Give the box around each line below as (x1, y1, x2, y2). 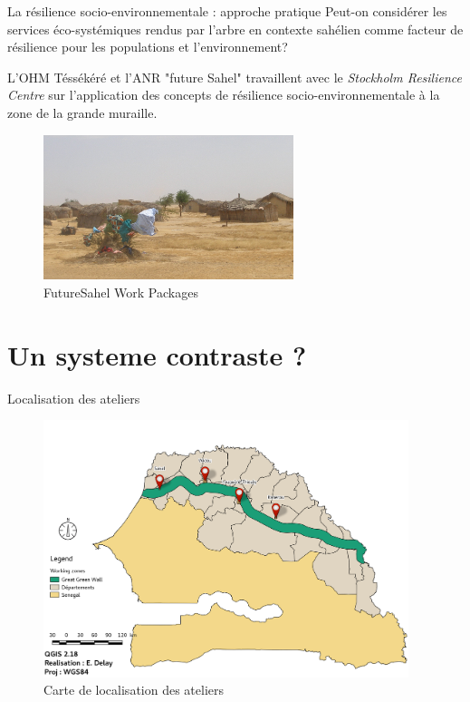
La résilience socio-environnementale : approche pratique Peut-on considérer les (7, 2, 447, 20)
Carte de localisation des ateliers (43, 680, 225, 699)
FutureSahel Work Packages (43, 282, 198, 301)
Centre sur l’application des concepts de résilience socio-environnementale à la (7, 85, 440, 104)
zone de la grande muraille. (7, 102, 158, 122)
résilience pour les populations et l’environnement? (7, 37, 288, 56)
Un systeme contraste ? (7, 336, 307, 373)
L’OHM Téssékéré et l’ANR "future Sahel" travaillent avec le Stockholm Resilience (7, 67, 462, 86)
